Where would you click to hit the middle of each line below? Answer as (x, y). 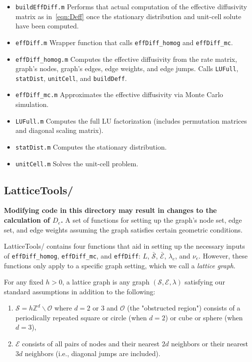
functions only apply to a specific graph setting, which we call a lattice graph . (120, 265)
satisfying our (205, 282)
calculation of (27, 220)
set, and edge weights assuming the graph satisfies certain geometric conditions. (123, 229)
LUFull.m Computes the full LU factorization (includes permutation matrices (131, 120)
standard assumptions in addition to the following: (80, 291)
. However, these (223, 255)
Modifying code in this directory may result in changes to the (110, 210)
